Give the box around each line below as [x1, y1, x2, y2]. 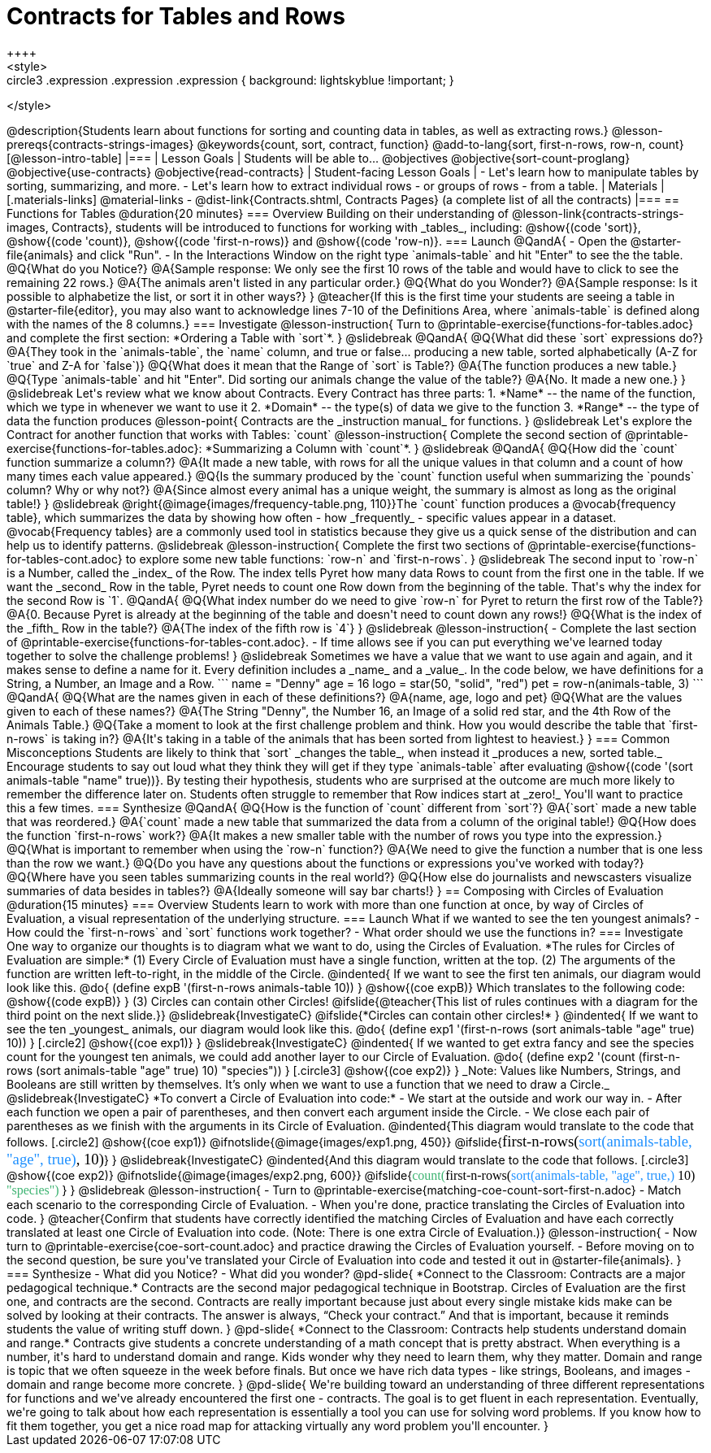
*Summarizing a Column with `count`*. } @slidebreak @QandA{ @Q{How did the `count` [205, 441, 678, 455]
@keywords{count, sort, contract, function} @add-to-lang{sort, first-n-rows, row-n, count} [197, 137, 684, 151]
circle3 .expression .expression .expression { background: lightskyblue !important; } [7, 72, 454, 87]
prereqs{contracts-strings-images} [7, 137, 194, 151]
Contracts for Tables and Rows [7, 2, 345, 30]
